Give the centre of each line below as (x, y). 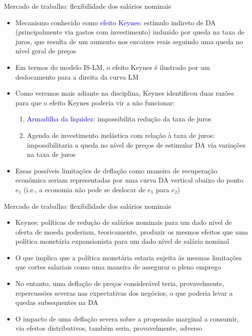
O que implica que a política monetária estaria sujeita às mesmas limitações (129, 257)
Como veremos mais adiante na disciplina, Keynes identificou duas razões (125, 93)
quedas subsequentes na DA (57, 302)
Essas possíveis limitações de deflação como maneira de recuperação (116, 170)
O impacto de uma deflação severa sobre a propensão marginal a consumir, (127, 318)
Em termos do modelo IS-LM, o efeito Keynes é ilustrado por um (113, 67)
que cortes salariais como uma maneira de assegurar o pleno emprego (118, 267)
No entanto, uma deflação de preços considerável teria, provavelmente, (120, 283)
